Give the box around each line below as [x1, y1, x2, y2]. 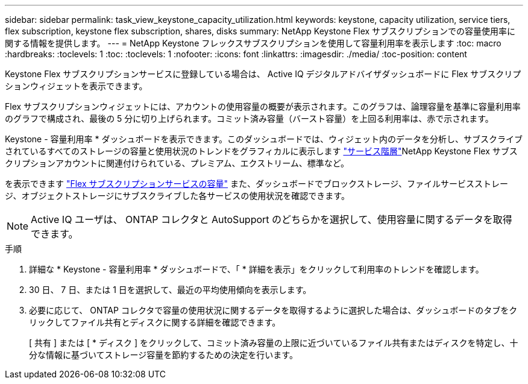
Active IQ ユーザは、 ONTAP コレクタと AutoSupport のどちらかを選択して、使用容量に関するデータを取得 [31, 213, 512, 225]
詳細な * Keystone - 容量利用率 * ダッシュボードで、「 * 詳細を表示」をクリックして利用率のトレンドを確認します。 [29, 264, 484, 274]
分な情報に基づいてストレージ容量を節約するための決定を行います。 [29, 350, 298, 360]
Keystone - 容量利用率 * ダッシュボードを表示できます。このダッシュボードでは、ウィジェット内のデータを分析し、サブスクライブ [5, 134, 523, 144]
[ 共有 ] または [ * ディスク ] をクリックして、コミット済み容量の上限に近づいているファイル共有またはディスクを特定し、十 [29, 338, 518, 348]
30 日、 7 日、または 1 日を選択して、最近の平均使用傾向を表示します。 [29, 285, 312, 295]
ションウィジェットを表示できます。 [5, 81, 148, 91]
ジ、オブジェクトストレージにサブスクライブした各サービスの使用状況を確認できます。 [5, 190, 350, 201]
